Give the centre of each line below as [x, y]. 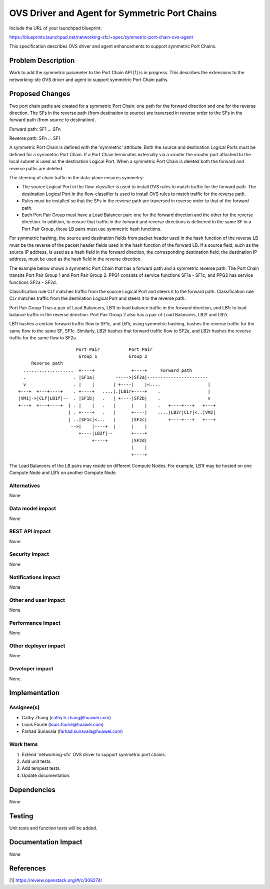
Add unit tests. [37, 761]
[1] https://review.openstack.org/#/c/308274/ [56, 880]
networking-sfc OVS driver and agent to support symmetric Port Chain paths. [89, 80]
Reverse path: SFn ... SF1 [35, 138]
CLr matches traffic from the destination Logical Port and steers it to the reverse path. [97, 298]
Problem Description [42, 61]
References [27, 868]
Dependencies [32, 790]
